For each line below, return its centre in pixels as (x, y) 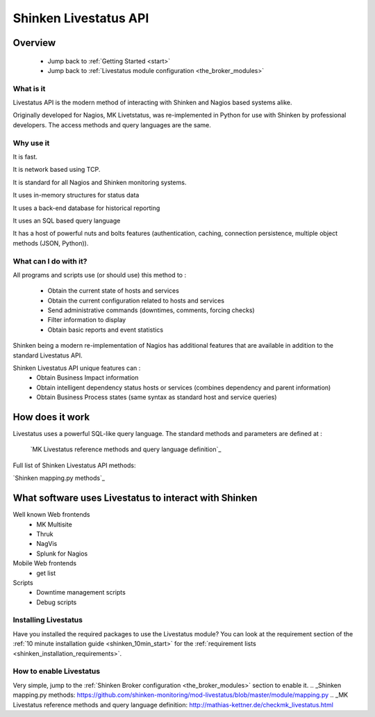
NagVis (47, 544)
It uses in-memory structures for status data (76, 195)
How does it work (51, 417)
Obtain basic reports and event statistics (105, 330)
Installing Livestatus (48, 620)
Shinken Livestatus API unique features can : (77, 368)
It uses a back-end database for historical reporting (86, 208)
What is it (29, 88)
